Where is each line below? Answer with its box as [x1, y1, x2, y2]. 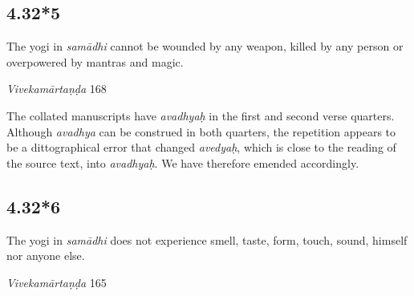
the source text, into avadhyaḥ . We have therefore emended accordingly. [6, 154, 359, 171]
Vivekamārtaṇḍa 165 [6, 274, 107, 290]
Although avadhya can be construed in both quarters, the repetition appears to [6, 123, 396, 140]
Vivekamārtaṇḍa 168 [6, 80, 107, 97]
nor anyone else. [6, 247, 85, 264]
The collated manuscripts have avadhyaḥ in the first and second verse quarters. [6, 107, 395, 124]
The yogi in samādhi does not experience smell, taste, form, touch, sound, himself [6, 231, 408, 248]
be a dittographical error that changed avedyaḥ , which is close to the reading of [6, 139, 396, 156]
